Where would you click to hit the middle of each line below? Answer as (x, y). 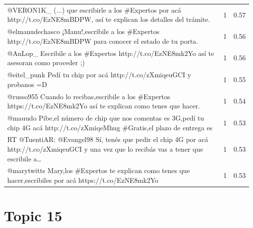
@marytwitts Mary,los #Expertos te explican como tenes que (99, 170)
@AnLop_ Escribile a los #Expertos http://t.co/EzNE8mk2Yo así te (111, 53)
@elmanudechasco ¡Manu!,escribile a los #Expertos (83, 31)
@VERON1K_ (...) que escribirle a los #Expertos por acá (94, 9)
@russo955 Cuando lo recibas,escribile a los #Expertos (89, 96)
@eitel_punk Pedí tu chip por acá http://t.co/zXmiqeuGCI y (99, 75)
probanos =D (27, 84)
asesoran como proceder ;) (46, 62)
